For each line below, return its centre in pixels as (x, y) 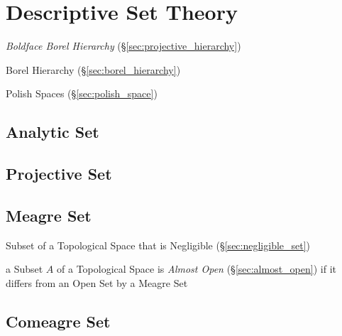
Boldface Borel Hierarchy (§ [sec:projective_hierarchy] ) (123, 46)
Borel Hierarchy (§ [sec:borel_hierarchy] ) (93, 69)
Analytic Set (53, 132)
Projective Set (59, 174)
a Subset (24, 269)
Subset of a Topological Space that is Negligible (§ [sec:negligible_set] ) (158, 245)
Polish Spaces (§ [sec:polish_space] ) (82, 93)
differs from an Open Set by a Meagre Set (97, 282)
